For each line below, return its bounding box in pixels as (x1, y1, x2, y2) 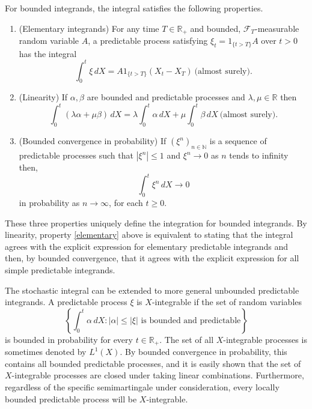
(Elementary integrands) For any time (19, 22, 159, 34)
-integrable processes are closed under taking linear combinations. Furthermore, (11, 369, 304, 381)
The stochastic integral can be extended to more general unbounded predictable (5, 283, 299, 296)
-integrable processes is (223, 333, 307, 345)
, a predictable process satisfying (88, 34, 208, 47)
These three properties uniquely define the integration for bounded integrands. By (5, 216, 307, 229)
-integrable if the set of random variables (151, 295, 302, 308)
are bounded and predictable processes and (87, 91, 245, 103)
